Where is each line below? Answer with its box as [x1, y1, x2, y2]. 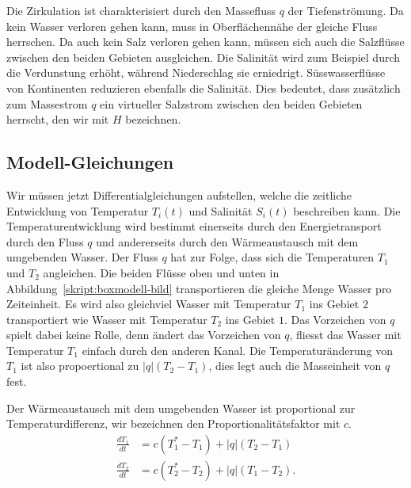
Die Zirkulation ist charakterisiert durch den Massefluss [6, 2, 276, 18]
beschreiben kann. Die [293, 202, 401, 219]
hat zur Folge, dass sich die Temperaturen [170, 249, 375, 265]
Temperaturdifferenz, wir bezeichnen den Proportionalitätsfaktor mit [6, 415, 341, 432]
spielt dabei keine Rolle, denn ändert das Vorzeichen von [6, 326, 281, 343]
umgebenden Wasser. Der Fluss [6, 249, 158, 265]
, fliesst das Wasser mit [289, 326, 401, 343]
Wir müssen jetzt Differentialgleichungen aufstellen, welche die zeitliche [6, 186, 352, 203]
